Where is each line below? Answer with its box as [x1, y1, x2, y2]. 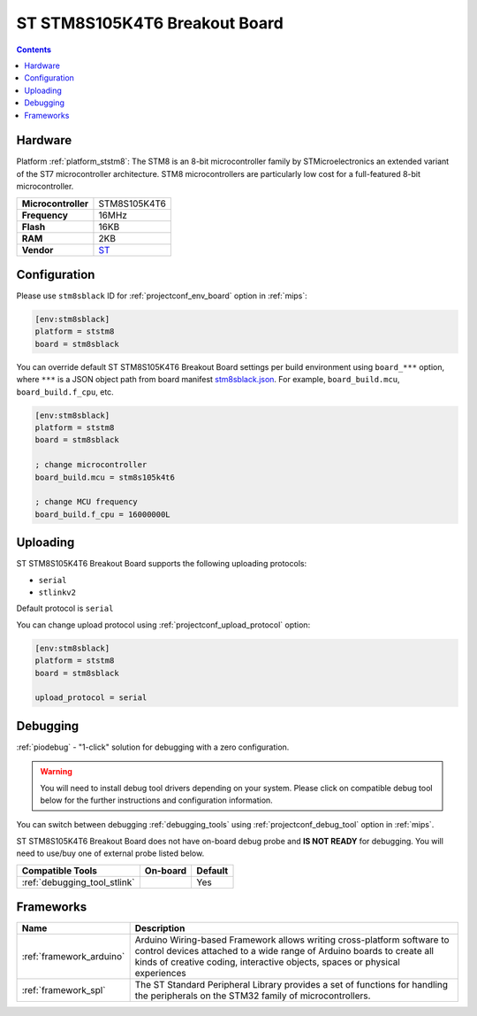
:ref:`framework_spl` [21, 984, 106, 997]
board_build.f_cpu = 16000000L [34, 509, 171, 520]
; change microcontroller [34, 460, 148, 470]
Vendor [21, 243, 54, 256]
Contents [16, 44, 52, 55]
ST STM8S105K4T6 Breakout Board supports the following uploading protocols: [16, 558, 307, 569]
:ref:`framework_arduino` [21, 951, 125, 963]
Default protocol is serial [16, 603, 114, 614]
